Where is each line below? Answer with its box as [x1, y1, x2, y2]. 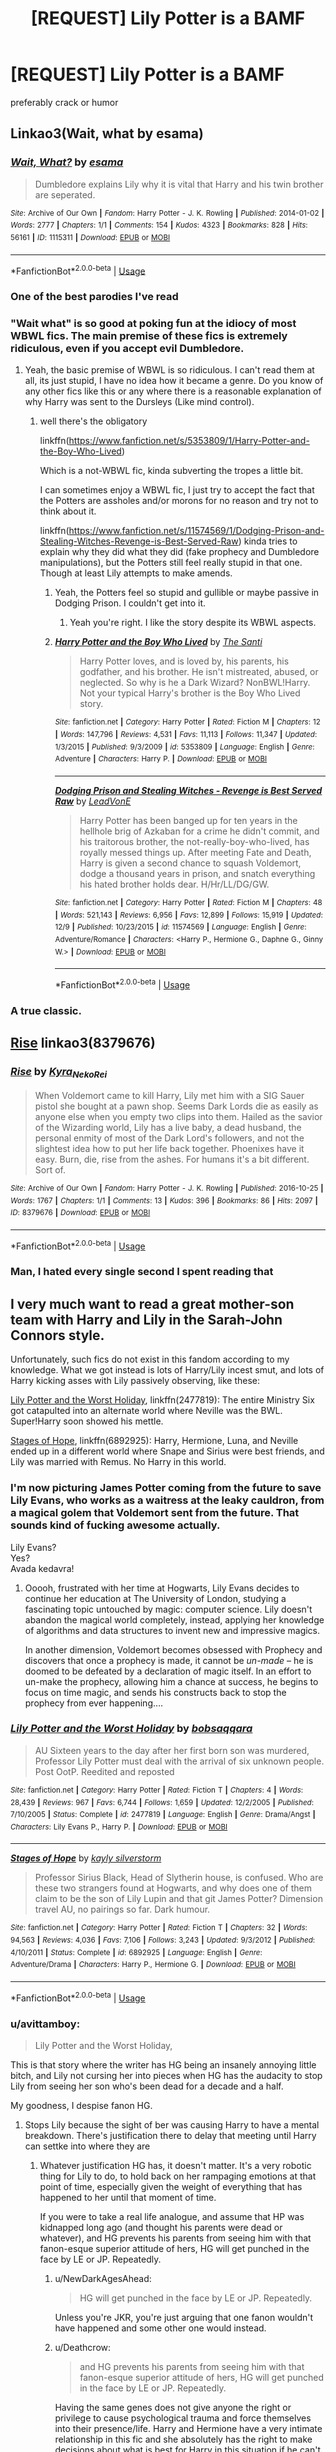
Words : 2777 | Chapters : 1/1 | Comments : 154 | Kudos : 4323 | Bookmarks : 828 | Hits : [10, 220, 308, 231]
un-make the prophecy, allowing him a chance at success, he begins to [24, 1675, 319, 1687]
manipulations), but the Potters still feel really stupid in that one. [39, 557, 303, 569]
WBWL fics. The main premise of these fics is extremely [10, 329, 288, 343]
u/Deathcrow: [54, 2342, 112, 2354]
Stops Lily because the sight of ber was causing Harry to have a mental [24, 2119, 320, 2131]
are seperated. [34, 188, 96, 201]
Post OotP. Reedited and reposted [34, 1765, 175, 1777]
